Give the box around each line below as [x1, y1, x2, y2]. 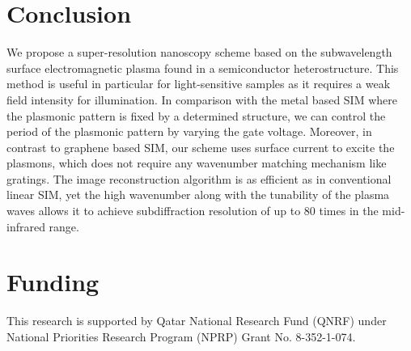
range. [49, 218, 79, 235]
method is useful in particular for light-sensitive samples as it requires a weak [6, 75, 391, 92]
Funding [6, 265, 100, 298]
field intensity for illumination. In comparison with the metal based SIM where [6, 91, 397, 108]
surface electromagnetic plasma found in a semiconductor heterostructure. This [6, 59, 399, 76]
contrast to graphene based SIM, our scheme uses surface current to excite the [6, 138, 395, 155]
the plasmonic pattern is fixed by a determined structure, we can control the [6, 107, 386, 124]
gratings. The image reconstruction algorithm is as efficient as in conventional [6, 170, 392, 187]
